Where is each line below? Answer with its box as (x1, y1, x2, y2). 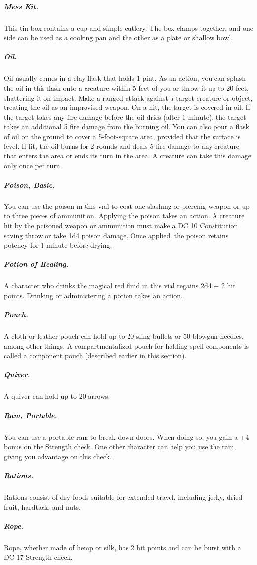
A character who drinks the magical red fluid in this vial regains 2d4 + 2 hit (4, 280, 236, 291)
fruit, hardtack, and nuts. (4, 501, 81, 512)
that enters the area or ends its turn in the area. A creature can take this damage (4, 151, 251, 161)
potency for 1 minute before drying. (4, 240, 112, 250)
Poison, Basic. (4, 179, 55, 190)
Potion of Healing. (4, 259, 69, 269)
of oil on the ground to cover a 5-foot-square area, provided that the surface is (4, 131, 241, 141)
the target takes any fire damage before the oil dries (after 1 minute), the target (4, 111, 246, 122)
